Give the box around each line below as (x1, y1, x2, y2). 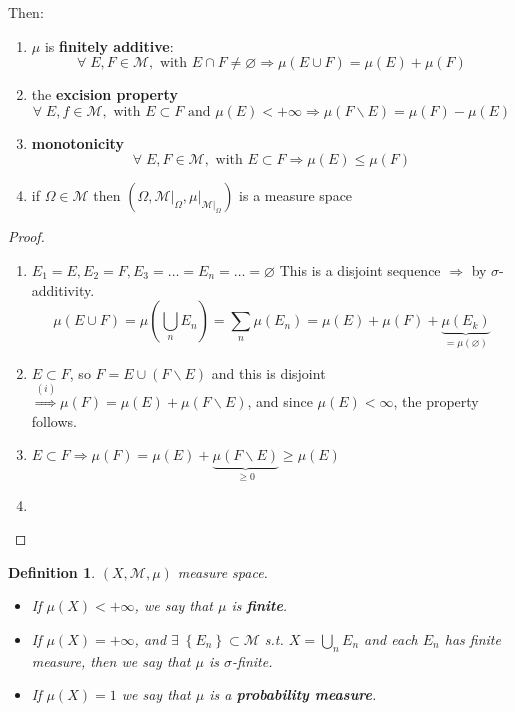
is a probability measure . (209, 684, 377, 705)
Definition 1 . (8, 561, 96, 582)
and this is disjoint (211, 362, 326, 383)
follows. (31, 410, 77, 431)
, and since (247, 390, 313, 411)
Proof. (8, 226, 45, 247)
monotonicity (31, 132, 124, 153)
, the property (393, 390, 479, 411)
